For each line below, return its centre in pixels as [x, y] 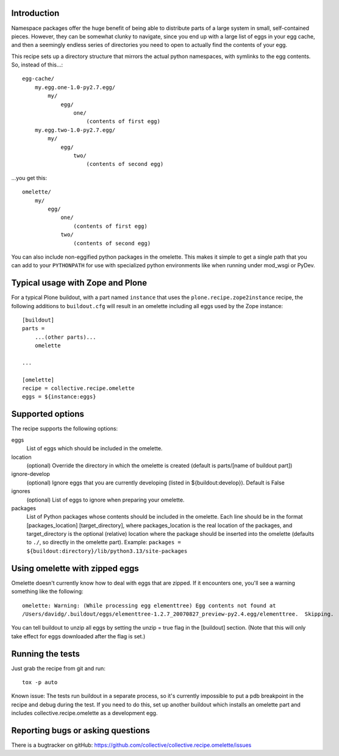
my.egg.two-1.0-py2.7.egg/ [75, 130]
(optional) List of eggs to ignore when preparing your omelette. [105, 500]
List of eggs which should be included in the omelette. [95, 448]
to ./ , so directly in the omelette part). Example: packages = [104, 542]
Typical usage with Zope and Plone [79, 283]
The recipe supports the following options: [65, 429]
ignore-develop [30, 474]
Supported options [48, 414]
